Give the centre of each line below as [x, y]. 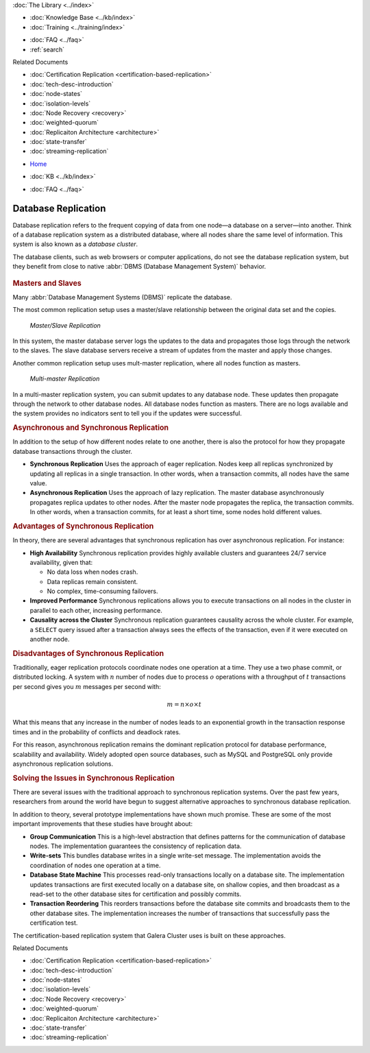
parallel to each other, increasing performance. [96, 610]
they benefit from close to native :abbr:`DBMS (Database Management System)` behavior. [139, 267]
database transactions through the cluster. [73, 451]
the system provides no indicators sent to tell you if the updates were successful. [127, 413]
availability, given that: [61, 562]
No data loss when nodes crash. [92, 572]
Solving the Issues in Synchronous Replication [94, 778]
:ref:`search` [47, 49]
